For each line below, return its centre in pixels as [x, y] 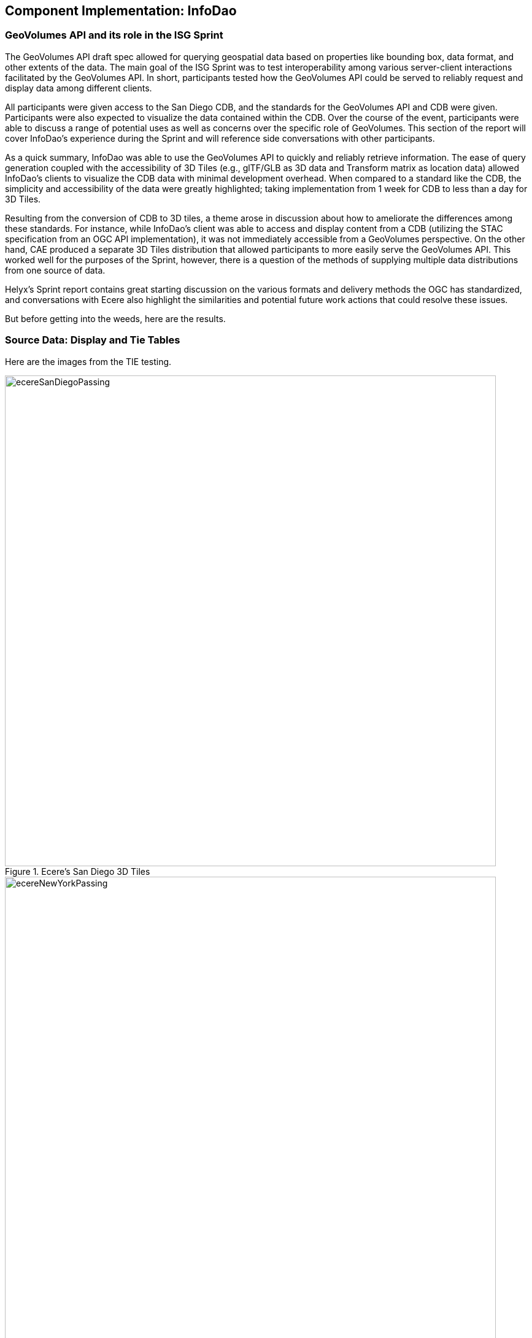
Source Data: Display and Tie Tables [93, 340]
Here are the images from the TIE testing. [88, 361]
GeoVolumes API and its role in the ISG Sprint [114, 35]
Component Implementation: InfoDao [121, 11]
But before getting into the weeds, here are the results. [115, 318]
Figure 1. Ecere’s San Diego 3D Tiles [78, 871]
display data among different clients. [79, 88]
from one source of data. [55, 270]
